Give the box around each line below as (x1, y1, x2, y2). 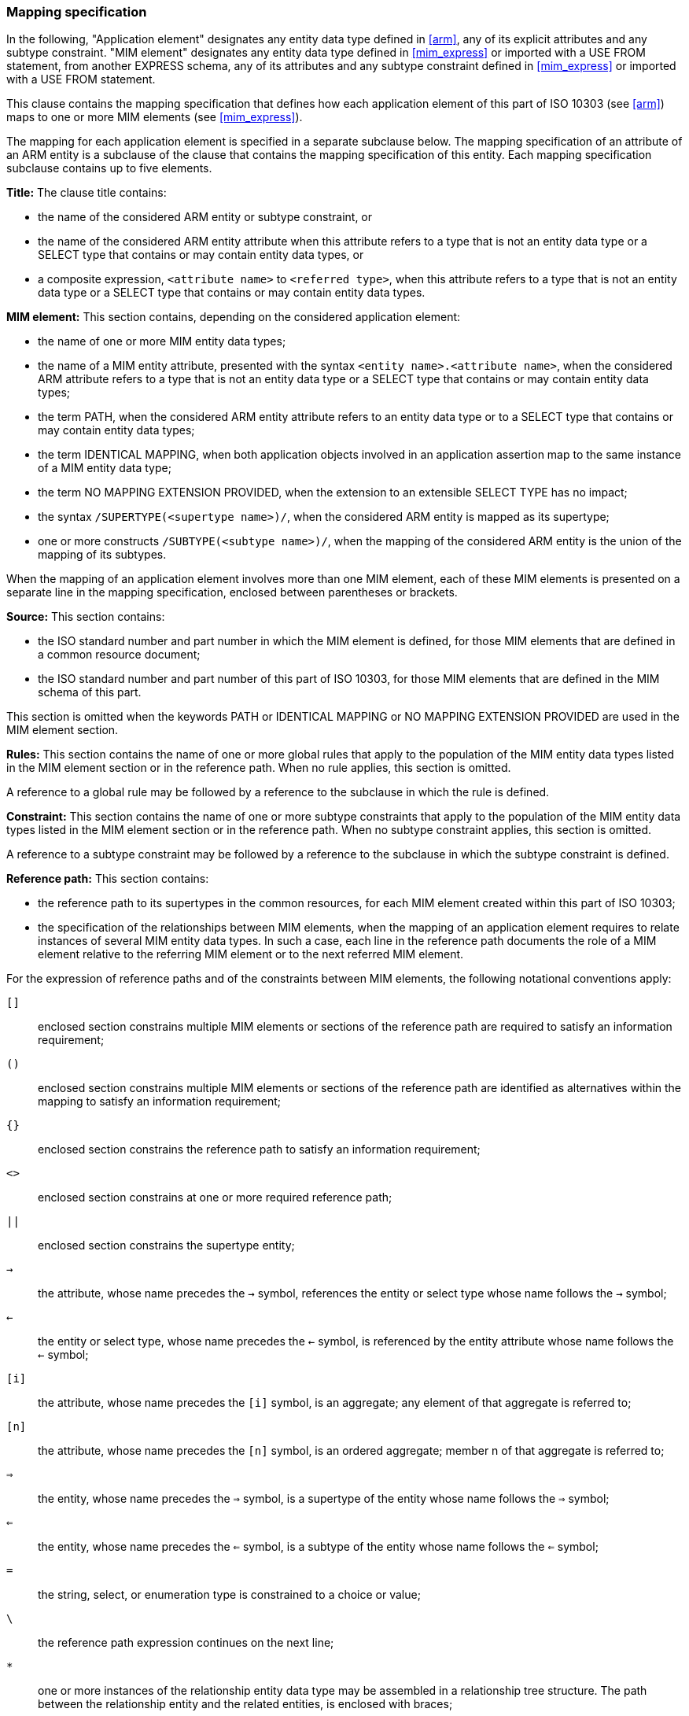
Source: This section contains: (6, 610, 165, 624)
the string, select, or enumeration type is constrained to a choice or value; (38, 1588, 421, 1602)
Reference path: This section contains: (6, 872, 209, 886)
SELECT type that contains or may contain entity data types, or (38, 248, 364, 262)
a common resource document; (38, 648, 201, 662)
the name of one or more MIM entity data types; (38, 334, 286, 349)
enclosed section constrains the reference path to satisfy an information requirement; (38, 1142, 481, 1157)
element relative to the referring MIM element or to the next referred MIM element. (38, 947, 464, 961)
